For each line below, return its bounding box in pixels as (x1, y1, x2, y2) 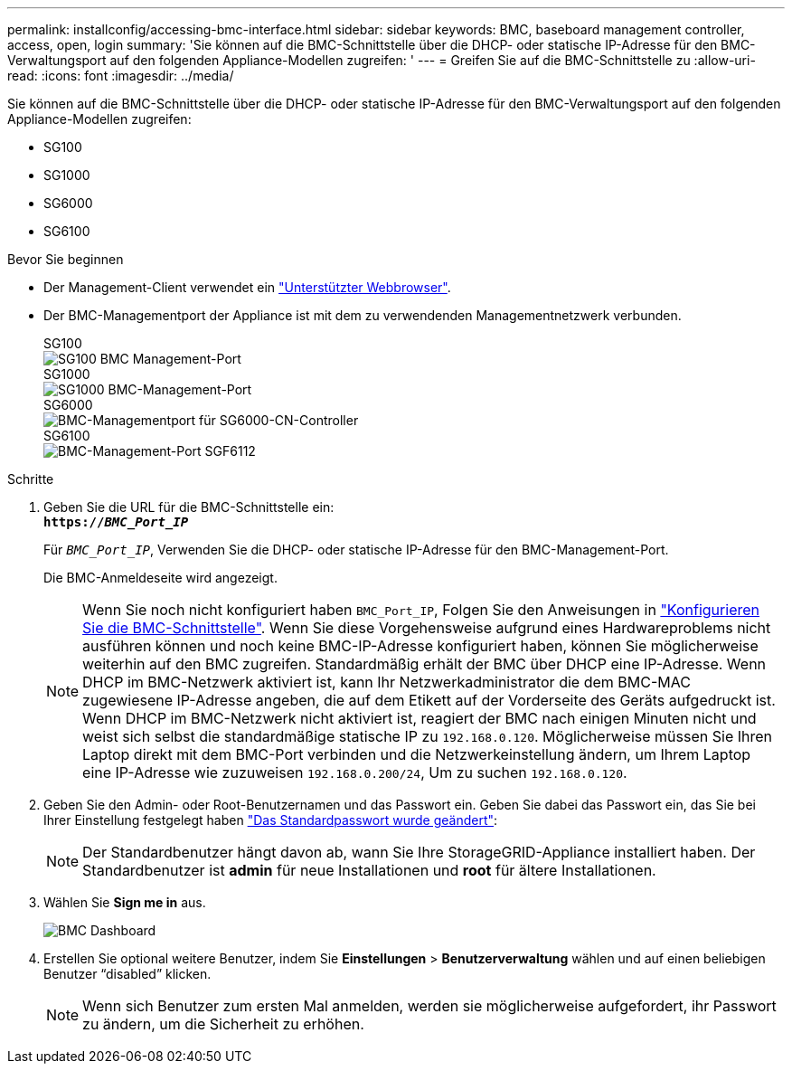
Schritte (7, 471, 54, 487)
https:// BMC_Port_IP (43, 515, 189, 529)
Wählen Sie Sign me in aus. (43, 895, 206, 910)
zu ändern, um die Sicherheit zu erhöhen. (82, 1015, 364, 1033)
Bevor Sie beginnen (7, 251, 124, 267)
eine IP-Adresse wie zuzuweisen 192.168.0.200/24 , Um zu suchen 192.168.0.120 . (82, 763, 627, 782)
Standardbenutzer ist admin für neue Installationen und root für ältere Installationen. (82, 861, 656, 879)
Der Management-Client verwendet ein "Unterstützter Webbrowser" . (43, 280, 451, 295)
